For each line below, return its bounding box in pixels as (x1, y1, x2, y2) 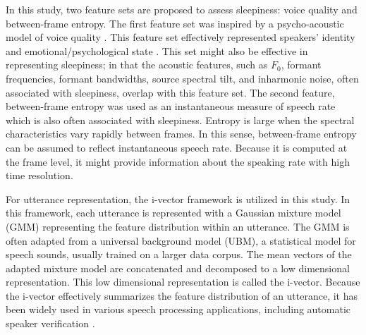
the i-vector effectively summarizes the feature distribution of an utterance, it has (6, 288, 358, 303)
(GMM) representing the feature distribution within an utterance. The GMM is (6, 219, 350, 233)
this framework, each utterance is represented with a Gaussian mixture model (6, 205, 341, 220)
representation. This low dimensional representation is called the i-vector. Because (6, 274, 360, 289)
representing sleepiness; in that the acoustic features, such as (6, 57, 268, 72)
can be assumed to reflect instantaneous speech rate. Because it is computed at (6, 140, 348, 154)
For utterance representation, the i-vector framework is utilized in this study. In (6, 191, 350, 206)
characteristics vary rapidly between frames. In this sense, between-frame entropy (6, 126, 357, 141)
